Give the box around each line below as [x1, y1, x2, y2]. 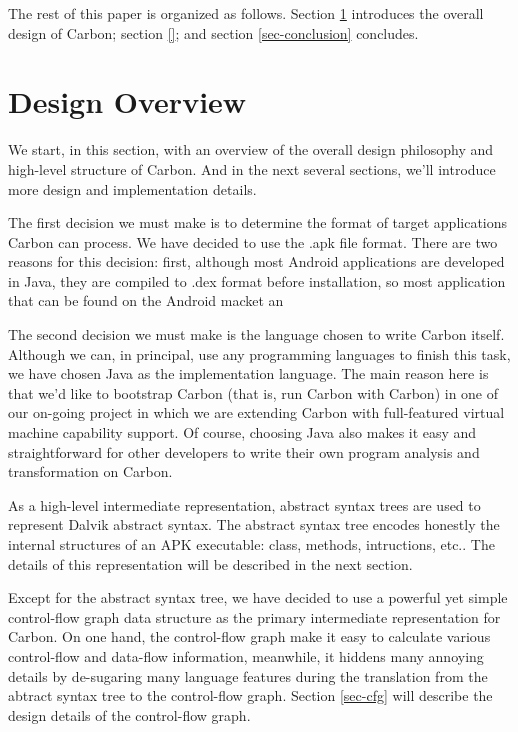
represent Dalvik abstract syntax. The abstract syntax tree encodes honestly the [8, 514, 500, 535]
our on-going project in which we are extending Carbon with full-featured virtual [8, 402, 505, 423]
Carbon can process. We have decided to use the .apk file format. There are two [8, 231, 498, 252]
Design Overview [8, 81, 247, 122]
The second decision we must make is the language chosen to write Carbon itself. [8, 324, 505, 345]
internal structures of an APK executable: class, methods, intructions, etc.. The [8, 534, 495, 554]
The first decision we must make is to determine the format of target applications [8, 212, 508, 233]
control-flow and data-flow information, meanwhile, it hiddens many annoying [8, 645, 484, 666]
